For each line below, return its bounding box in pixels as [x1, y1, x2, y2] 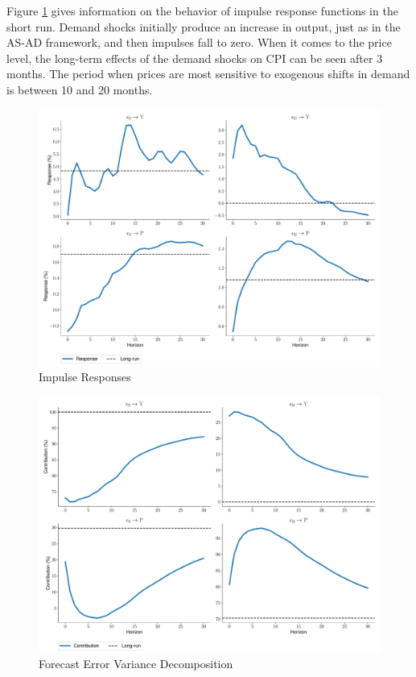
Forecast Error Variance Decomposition [39, 655, 233, 672]
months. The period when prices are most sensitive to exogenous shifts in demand [6, 65, 410, 82]
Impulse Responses [39, 368, 131, 385]
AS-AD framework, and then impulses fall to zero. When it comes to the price [6, 34, 392, 51]
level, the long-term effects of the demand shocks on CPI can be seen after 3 [6, 49, 383, 66]
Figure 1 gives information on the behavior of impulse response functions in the [6, 2, 398, 19]
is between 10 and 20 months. [6, 81, 153, 98]
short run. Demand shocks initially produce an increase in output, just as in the [6, 18, 401, 35]
